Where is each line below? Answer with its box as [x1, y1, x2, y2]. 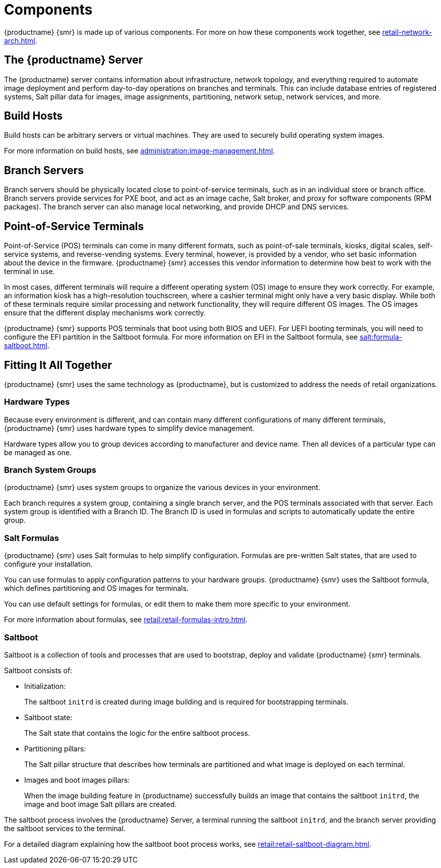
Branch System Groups [4, 465, 96, 475]
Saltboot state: [24, 713, 73, 722]
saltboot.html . [4, 341, 49, 350]
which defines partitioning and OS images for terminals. [4, 584, 189, 593]
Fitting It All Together [4, 358, 112, 371]
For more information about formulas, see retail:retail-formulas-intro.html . [4, 615, 248, 624]
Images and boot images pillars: [24, 775, 130, 784]
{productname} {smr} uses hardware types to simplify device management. [4, 423, 255, 432]
